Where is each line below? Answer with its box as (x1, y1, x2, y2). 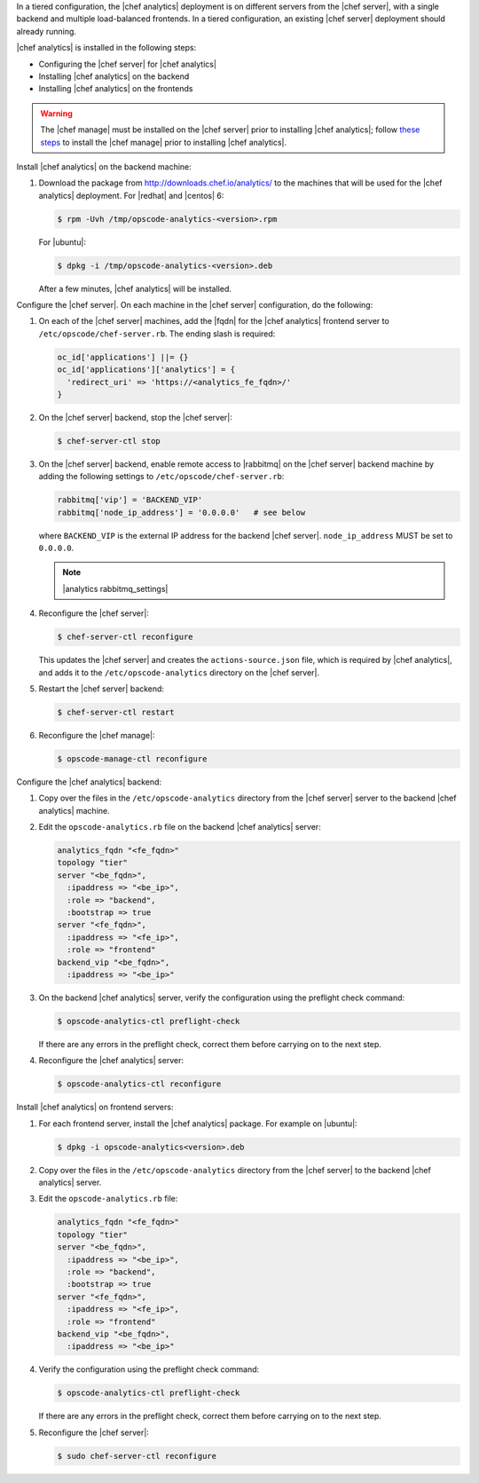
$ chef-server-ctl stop (57, 436, 161, 446)
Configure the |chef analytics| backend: (16, 777, 162, 787)
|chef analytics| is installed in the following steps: (16, 43, 197, 53)
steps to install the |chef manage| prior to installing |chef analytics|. (40, 137, 287, 147)
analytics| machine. (38, 805, 110, 816)
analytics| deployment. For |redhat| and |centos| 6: (38, 190, 224, 201)
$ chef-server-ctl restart (57, 706, 175, 717)
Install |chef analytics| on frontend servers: (16, 1101, 174, 1113)
